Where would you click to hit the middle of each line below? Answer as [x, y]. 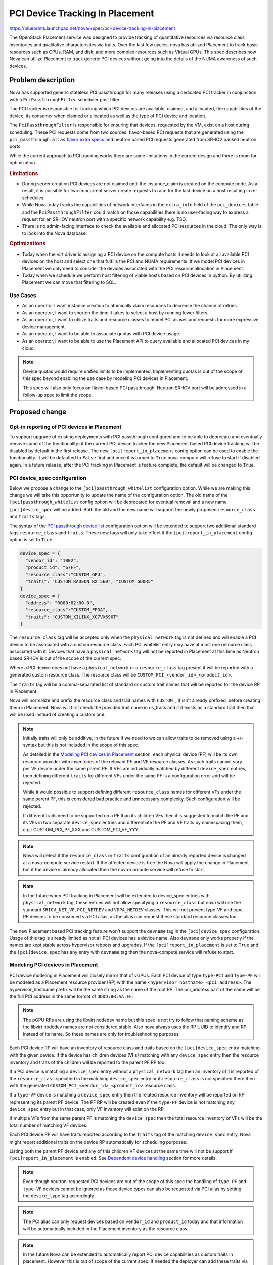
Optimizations [28, 244]
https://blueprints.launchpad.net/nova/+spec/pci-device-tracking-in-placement [92, 28]
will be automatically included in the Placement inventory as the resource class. [106, 1229]
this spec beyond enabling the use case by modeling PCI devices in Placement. [105, 378]
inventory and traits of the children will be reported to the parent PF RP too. [88, 1062]
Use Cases [23, 296]
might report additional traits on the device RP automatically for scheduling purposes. [98, 1142]
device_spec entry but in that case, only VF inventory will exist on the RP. [87, 1109]
